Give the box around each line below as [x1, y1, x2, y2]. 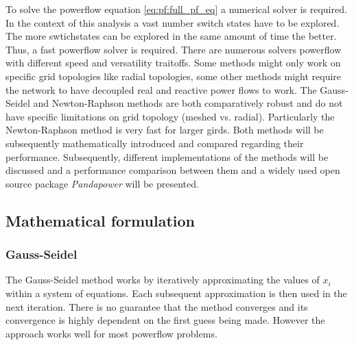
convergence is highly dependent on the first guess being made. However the [5, 313, 325, 327]
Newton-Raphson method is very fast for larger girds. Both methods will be [5, 123, 324, 137]
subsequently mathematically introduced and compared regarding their [5, 136, 304, 150]
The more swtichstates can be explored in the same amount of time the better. [5, 29, 337, 43]
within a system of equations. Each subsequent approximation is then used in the [5, 285, 347, 300]
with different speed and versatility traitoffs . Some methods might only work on [5, 55, 341, 70]
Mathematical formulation [5, 209, 195, 231]
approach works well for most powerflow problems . [5, 326, 217, 340]
